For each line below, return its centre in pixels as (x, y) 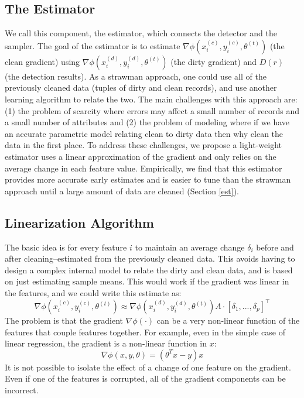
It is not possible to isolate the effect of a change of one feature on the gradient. (148, 367)
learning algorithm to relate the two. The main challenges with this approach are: (151, 99)
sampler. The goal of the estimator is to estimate (93, 45)
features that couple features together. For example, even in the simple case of (145, 332)
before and (275, 247)
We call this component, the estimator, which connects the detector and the (141, 33)
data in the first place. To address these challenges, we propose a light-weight (144, 145)
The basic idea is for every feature (66, 247)
